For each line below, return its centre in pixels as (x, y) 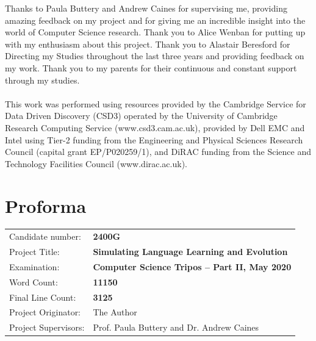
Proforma (46, 205)
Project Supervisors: (47, 327)
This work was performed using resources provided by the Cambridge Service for (156, 103)
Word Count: (34, 282)
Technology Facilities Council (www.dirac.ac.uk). (96, 163)
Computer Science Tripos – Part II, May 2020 (192, 266)
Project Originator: (45, 312)
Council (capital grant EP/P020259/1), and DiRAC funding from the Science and (158, 152)
